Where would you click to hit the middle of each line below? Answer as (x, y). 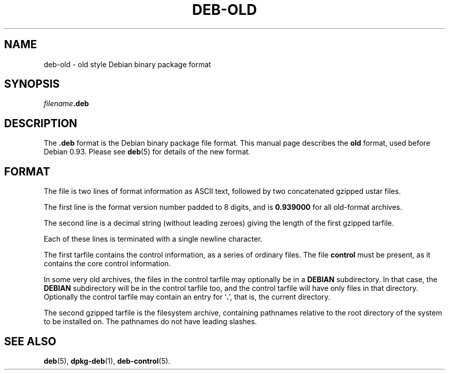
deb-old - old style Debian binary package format (127, 64)
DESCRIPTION (41, 123)
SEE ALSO (30, 341)
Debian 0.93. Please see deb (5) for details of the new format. (147, 152)
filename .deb (66, 104)
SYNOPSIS (32, 84)
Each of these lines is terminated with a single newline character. (153, 239)
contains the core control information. (107, 264)
